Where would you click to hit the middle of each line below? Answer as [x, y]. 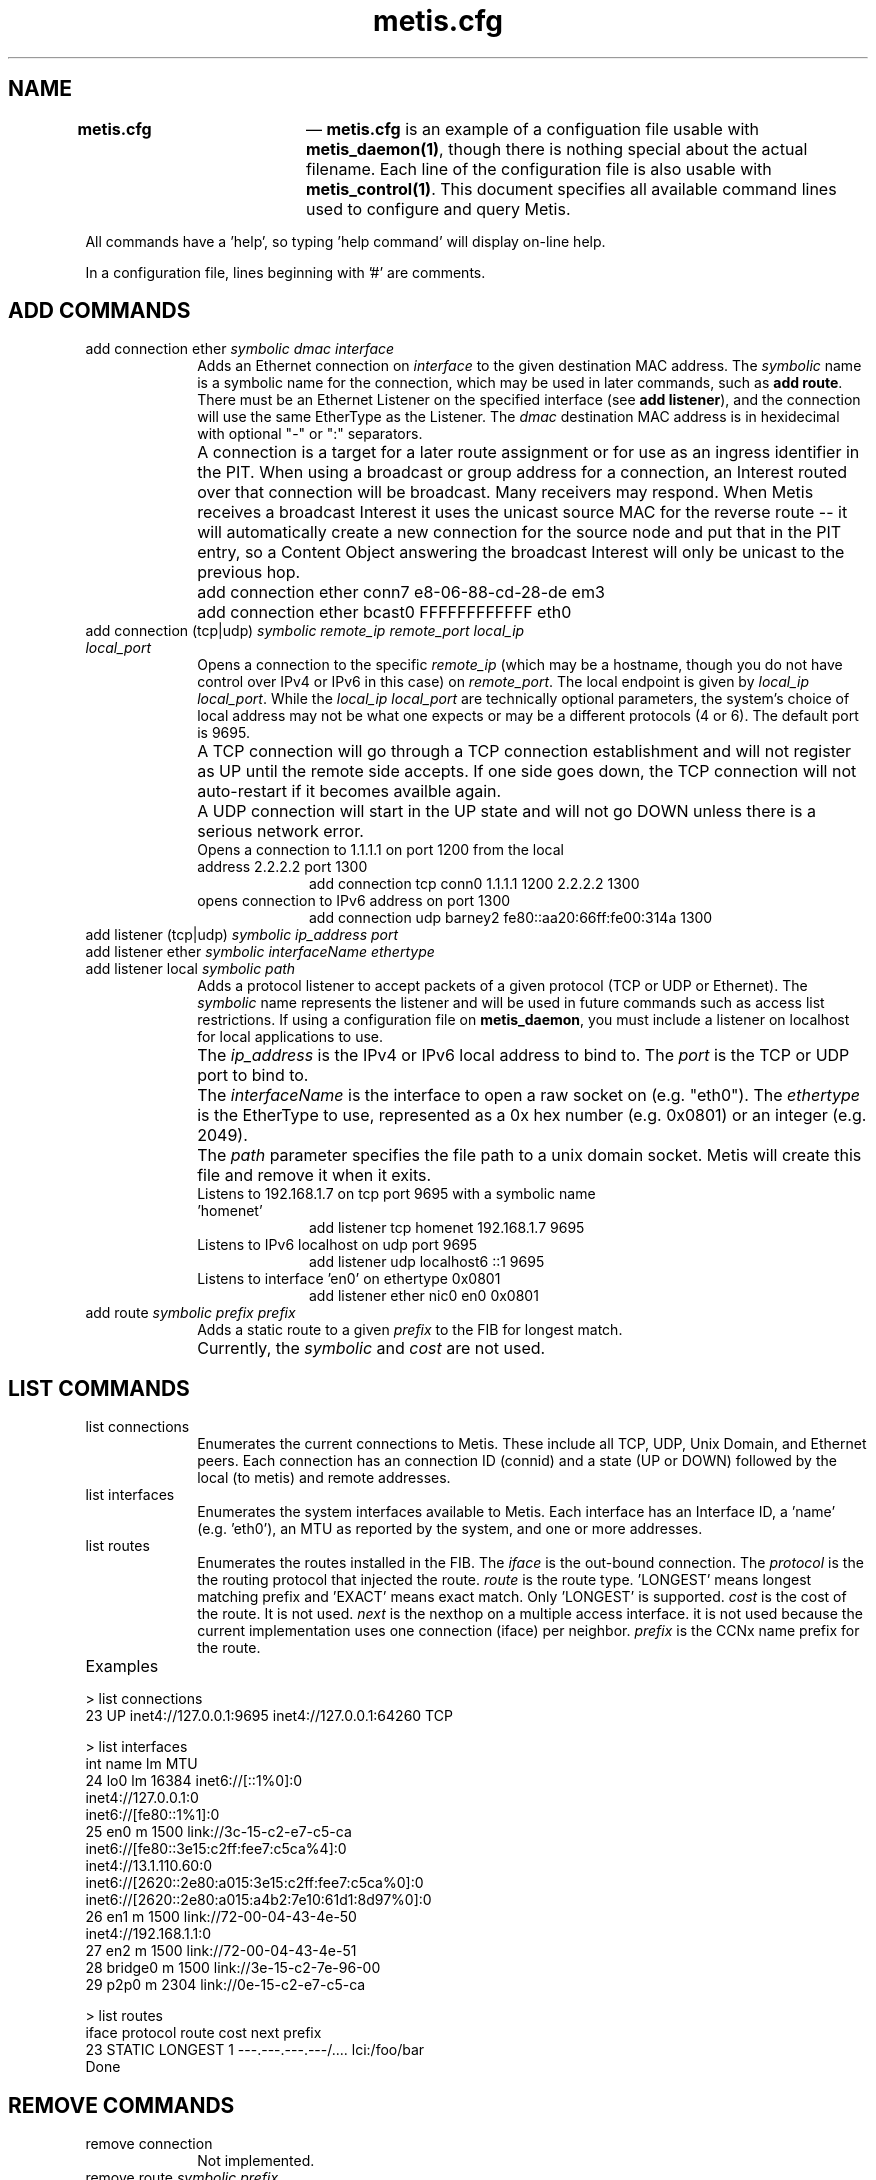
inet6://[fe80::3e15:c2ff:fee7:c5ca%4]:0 [216, 1849]
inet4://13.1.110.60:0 [149, 1866]
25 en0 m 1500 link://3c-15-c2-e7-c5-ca [218, 1832]
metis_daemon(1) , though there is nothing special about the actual [556, 148]
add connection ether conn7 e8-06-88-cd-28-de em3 [401, 592]
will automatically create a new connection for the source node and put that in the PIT [519, 532]
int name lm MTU [141, 1764]
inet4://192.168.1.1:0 [148, 1934]
